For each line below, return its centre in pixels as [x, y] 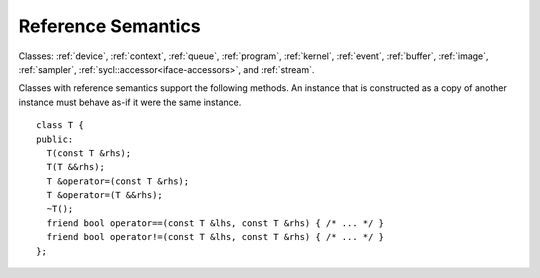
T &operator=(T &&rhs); [105, 195]
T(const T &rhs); [89, 153]
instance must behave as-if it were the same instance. [130, 102]
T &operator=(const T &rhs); [118, 181]
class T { [60, 125]
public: [55, 139]
